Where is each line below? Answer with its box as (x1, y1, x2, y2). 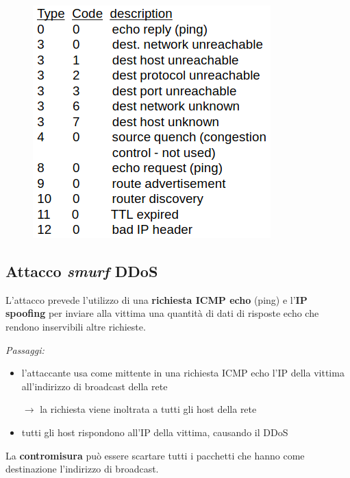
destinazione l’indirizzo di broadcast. (5, 462, 159, 476)
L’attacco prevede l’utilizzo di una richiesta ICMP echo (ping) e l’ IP (5, 292, 308, 307)
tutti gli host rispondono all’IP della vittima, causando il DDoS (21, 425, 288, 439)
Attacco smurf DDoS (5, 260, 158, 281)
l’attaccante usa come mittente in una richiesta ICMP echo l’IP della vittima (21, 366, 345, 380)
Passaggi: (5, 342, 45, 357)
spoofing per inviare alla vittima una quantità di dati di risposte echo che (5, 306, 319, 320)
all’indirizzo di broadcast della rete (21, 379, 168, 393)
